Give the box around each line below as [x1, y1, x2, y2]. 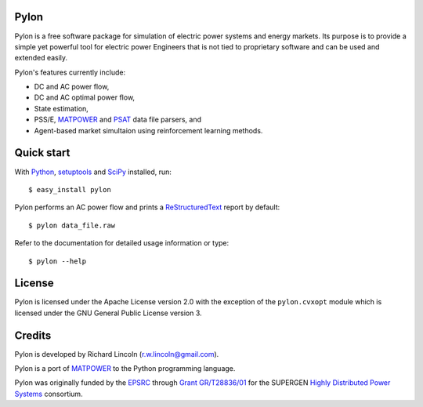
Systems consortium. [14, 389, 83, 398]
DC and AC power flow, [34, 82, 110, 92]
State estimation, [34, 104, 89, 113]
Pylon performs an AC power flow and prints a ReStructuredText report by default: [14, 202, 280, 212]
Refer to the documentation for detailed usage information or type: [14, 238, 230, 248]
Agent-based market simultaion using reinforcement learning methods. [34, 125, 263, 135]
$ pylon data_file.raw [28, 220, 116, 230]
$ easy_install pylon [28, 185, 111, 194]
